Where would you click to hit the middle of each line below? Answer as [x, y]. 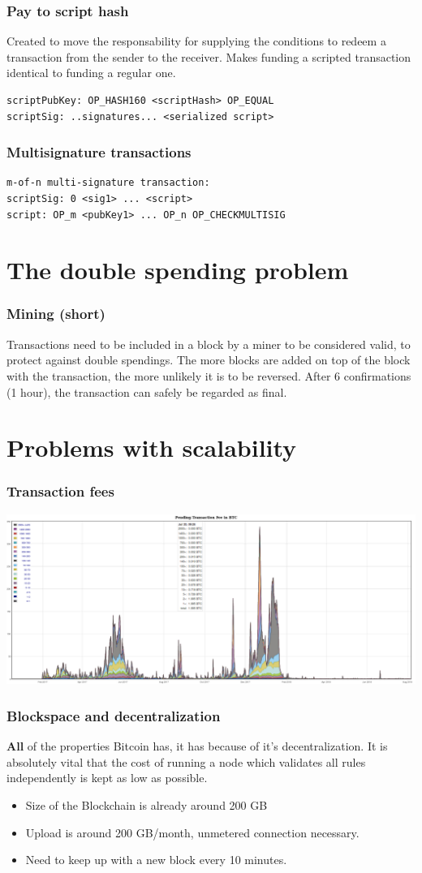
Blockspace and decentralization [114, 715]
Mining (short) [56, 314]
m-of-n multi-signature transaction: [108, 183]
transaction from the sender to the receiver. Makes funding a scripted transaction [209, 56]
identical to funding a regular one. [91, 73]
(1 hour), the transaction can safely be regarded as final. [147, 391]
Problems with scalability [152, 447]
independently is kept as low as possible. [107, 778]
